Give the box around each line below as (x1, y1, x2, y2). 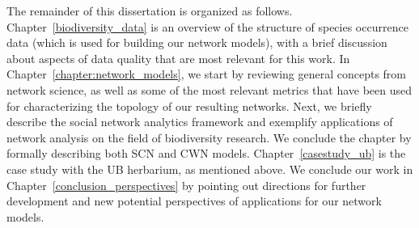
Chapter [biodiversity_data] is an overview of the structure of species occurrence (6, 18, 408, 35)
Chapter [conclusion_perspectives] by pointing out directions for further (6, 176, 366, 193)
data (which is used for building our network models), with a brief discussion (6, 34, 387, 51)
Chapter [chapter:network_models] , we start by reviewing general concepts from (6, 65, 407, 82)
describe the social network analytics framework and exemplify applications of (6, 113, 393, 130)
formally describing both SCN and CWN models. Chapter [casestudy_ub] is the (6, 145, 406, 162)
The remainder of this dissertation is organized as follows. (6, 2, 293, 19)
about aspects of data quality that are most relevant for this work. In (6, 49, 350, 66)
